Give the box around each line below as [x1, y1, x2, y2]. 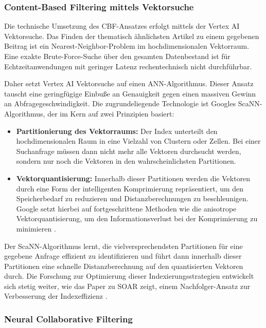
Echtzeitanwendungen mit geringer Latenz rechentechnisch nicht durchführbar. [4, 61, 252, 71]
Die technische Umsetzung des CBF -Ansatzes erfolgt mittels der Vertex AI [4, 21, 240, 31]
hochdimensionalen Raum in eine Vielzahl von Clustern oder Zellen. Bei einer [16, 136, 261, 146]
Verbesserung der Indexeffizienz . [4, 291, 108, 301]
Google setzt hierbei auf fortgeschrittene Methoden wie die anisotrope [16, 203, 237, 214]
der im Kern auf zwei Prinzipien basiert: [47, 108, 174, 119]
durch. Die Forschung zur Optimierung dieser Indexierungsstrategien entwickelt [4, 271, 254, 281]
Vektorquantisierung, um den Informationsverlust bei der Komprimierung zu [16, 213, 258, 224]
